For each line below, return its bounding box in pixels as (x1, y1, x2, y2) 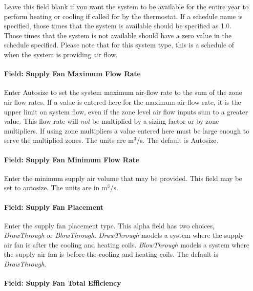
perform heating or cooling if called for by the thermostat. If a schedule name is (4, 11, 243, 21)
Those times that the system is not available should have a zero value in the (4, 30, 232, 40)
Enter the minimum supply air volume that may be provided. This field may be (4, 173, 242, 183)
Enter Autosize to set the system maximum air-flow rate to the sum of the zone (4, 87, 242, 97)
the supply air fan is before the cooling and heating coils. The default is (4, 249, 219, 259)
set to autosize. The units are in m (4, 182, 107, 193)
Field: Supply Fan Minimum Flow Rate (4, 154, 139, 164)
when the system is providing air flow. (4, 49, 118, 59)
